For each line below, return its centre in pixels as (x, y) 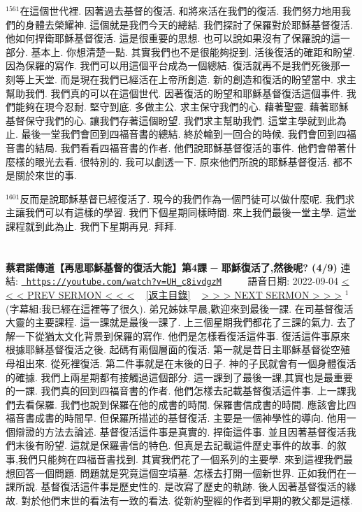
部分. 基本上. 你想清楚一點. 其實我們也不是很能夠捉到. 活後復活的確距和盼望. (181, 51)
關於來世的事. (46, 175)
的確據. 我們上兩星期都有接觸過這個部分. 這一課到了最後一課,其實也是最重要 (179, 377)
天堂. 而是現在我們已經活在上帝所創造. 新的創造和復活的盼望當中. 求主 (195, 79)
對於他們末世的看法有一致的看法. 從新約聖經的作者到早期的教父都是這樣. (187, 500)
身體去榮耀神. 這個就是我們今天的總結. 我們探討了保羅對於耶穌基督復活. (189, 24)
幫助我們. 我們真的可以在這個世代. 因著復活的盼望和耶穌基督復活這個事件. (174, 93)
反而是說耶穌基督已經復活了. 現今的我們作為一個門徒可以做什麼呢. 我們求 (187, 198)
